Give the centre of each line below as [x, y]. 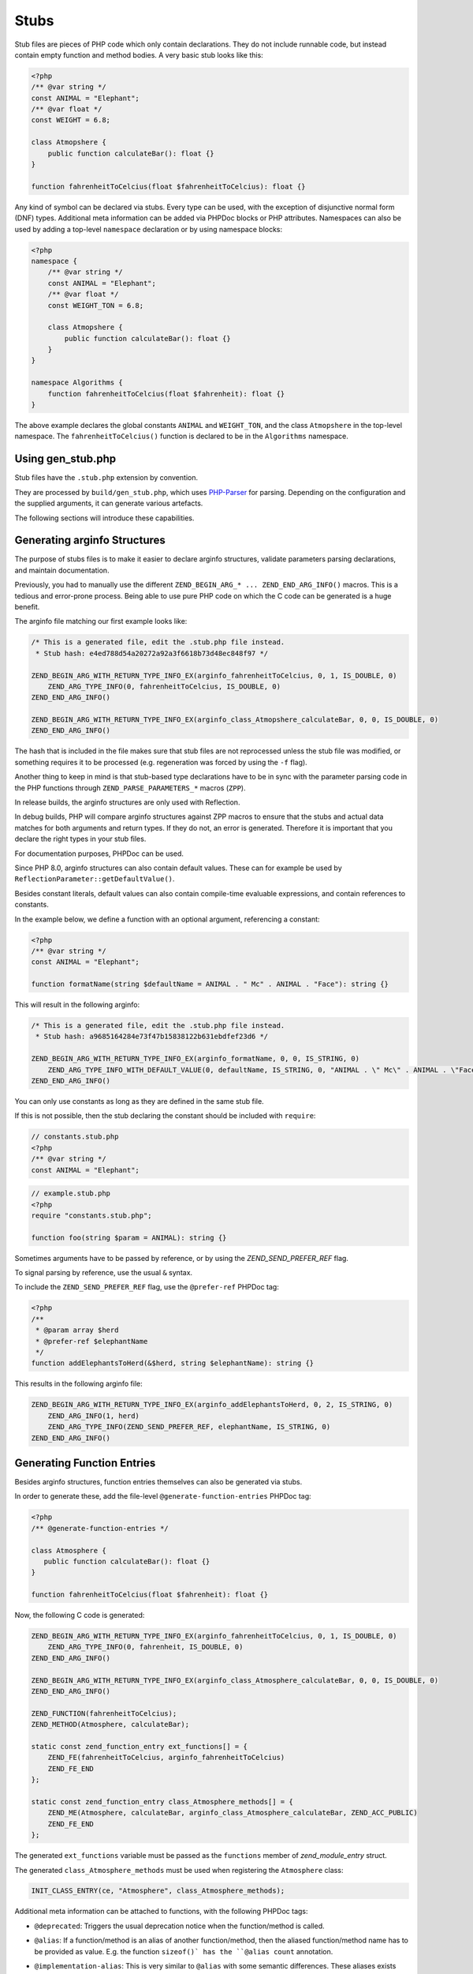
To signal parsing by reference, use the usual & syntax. [104, 1273]
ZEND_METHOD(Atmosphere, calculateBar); [110, 1724]
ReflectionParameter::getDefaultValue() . [95, 879]
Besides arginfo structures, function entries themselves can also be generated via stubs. [158, 1482]
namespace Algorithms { [77, 383]
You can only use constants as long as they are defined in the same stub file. [139, 1101]
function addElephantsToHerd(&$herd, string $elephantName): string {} [173, 1363]
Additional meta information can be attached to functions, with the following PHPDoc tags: [161, 1912]
